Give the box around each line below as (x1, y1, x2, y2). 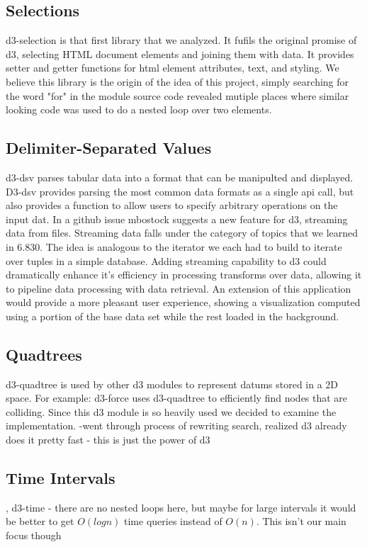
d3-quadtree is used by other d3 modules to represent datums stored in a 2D (6, 376, 339, 391)
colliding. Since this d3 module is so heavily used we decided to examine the (6, 404, 337, 419)
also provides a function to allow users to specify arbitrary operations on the (6, 198, 338, 213)
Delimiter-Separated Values (6, 137, 212, 159)
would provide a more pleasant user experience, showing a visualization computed (6, 295, 361, 310)
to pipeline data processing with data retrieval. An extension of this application (6, 281, 351, 295)
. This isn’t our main (256, 514, 346, 529)
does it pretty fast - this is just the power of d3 (6, 432, 210, 447)
